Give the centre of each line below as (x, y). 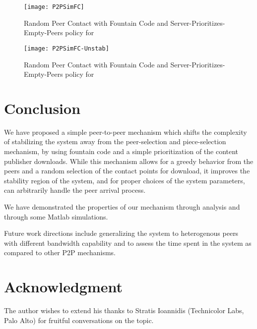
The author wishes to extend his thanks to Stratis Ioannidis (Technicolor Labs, (124, 310)
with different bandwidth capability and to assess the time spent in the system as (128, 243)
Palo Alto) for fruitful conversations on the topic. (79, 320)
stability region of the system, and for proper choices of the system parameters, (125, 180)
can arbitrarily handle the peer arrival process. (75, 190)
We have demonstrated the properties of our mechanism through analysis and (122, 206)
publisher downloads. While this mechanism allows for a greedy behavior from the (129, 161)
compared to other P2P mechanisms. (60, 252)
